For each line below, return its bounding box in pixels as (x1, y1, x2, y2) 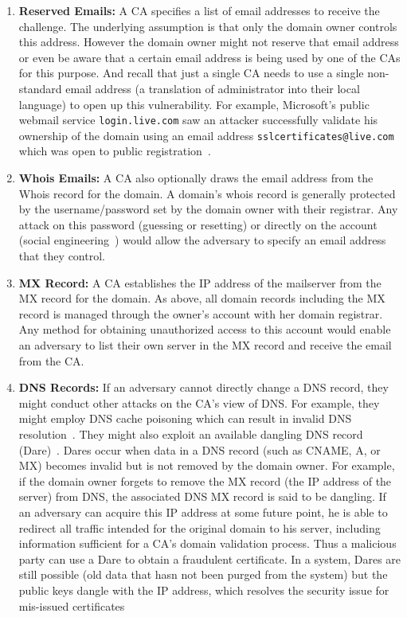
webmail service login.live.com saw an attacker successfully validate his (18, 111, 378, 128)
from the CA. (18, 352, 84, 369)
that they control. (18, 248, 105, 264)
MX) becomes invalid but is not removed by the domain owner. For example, (18, 457, 395, 474)
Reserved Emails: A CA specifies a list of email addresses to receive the (18, 2, 380, 18)
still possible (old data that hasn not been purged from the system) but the (18, 566, 388, 583)
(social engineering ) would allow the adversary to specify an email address (18, 232, 386, 248)
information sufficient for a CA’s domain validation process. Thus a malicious (18, 535, 397, 552)
